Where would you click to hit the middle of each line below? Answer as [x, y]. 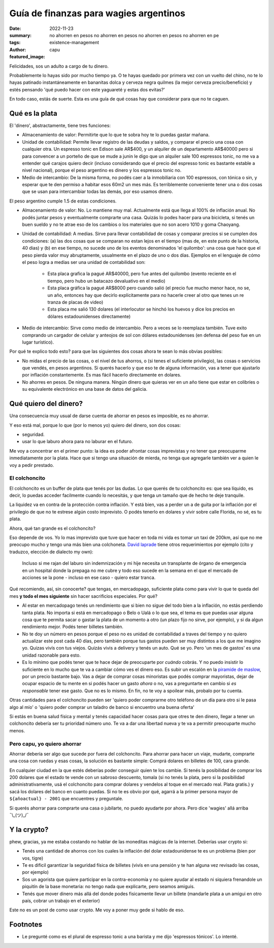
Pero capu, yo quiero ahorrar [45, 743]
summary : [21, 35]
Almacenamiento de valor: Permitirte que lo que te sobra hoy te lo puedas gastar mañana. [116, 135]
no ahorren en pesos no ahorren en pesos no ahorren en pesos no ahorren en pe [134, 35]
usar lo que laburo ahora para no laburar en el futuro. [77, 442]
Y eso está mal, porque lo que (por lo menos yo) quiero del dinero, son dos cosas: [95, 425]
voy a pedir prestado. [32, 465]
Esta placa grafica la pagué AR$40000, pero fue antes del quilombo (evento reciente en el [142, 274]
